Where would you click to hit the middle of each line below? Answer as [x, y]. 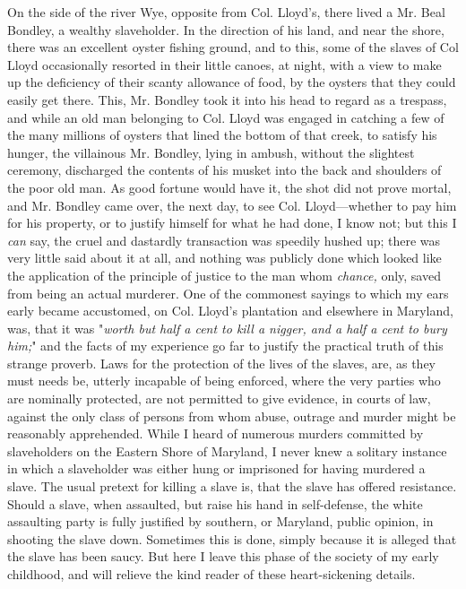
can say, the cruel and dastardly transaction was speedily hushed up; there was [224, 240]
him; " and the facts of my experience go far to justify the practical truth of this [225, 346]
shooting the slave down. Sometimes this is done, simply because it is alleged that [232, 538]
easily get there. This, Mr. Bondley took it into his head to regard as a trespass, [227, 99]
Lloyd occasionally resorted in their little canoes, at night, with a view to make [224, 64]
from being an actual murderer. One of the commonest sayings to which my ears [228, 293]
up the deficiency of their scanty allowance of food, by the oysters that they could [232, 82]
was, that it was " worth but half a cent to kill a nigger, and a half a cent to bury [227, 328]
